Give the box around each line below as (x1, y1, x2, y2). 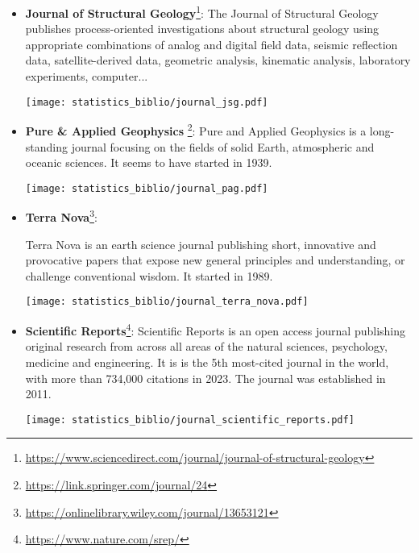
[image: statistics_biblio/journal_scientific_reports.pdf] (25, 414, 355, 426)
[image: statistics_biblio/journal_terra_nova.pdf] (25, 296, 309, 308)
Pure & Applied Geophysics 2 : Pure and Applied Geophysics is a (25, 120, 367, 139)
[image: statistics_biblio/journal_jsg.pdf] (25, 96, 268, 108)
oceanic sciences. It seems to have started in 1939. (25, 154, 272, 171)
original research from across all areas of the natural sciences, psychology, (25, 338, 388, 355)
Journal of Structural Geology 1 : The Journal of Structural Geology (25, 2, 379, 21)
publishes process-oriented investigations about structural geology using (25, 20, 380, 37)
